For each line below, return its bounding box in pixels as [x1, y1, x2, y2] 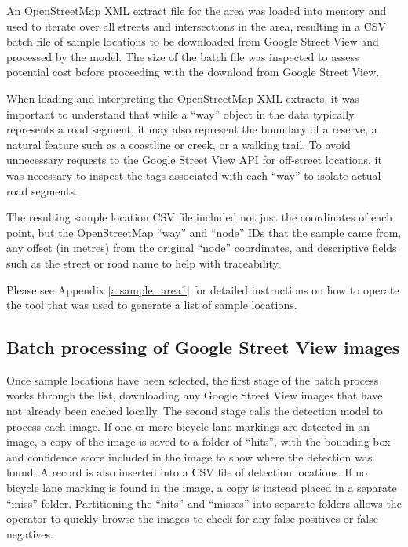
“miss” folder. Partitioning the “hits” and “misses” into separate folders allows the [6, 494, 402, 511]
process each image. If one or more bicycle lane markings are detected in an [6, 418, 370, 434]
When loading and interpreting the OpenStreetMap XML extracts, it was [6, 89, 360, 106]
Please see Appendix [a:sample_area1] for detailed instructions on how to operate [6, 281, 399, 297]
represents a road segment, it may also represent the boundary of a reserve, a [6, 121, 377, 137]
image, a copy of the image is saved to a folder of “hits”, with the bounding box [6, 433, 391, 450]
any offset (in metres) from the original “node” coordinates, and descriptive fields [6, 239, 397, 256]
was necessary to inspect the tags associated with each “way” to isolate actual [6, 166, 381, 183]
